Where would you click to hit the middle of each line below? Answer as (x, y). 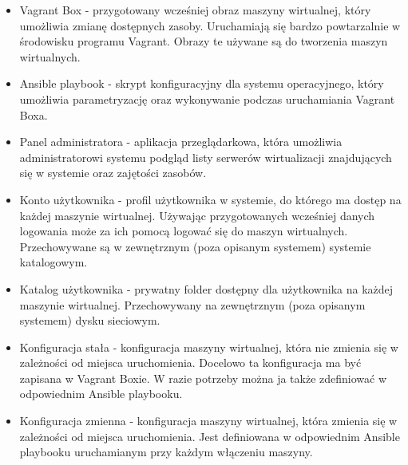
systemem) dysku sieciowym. (90, 320)
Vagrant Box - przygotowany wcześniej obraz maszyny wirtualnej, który (195, 10)
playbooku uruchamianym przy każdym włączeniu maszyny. (166, 452)
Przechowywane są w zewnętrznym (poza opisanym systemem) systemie (195, 246)
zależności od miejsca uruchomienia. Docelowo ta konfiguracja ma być (190, 363)
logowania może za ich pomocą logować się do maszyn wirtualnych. (184, 231)
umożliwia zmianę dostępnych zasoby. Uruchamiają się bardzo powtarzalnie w (210, 25)
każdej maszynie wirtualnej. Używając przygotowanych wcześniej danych (197, 215)
